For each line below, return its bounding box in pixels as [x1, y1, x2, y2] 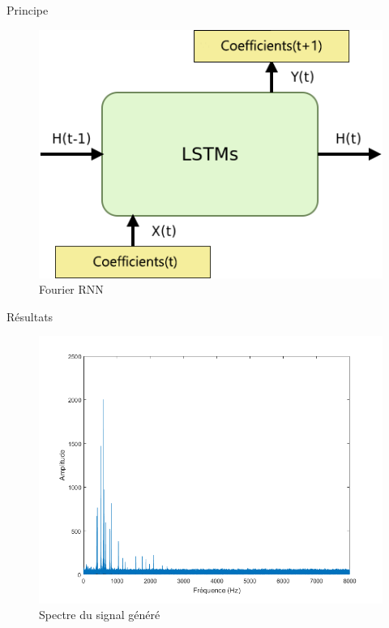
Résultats [6, 308, 53, 325]
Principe [6, 2, 49, 18]
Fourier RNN [39, 281, 104, 298]
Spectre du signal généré [39, 606, 160, 623]
